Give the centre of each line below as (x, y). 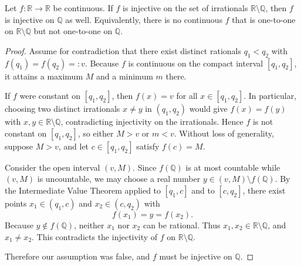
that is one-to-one (264, 19)
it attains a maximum (44, 76)
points (16, 203)
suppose (19, 146)
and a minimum (124, 76)
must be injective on (196, 256)
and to (203, 190)
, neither (89, 225)
